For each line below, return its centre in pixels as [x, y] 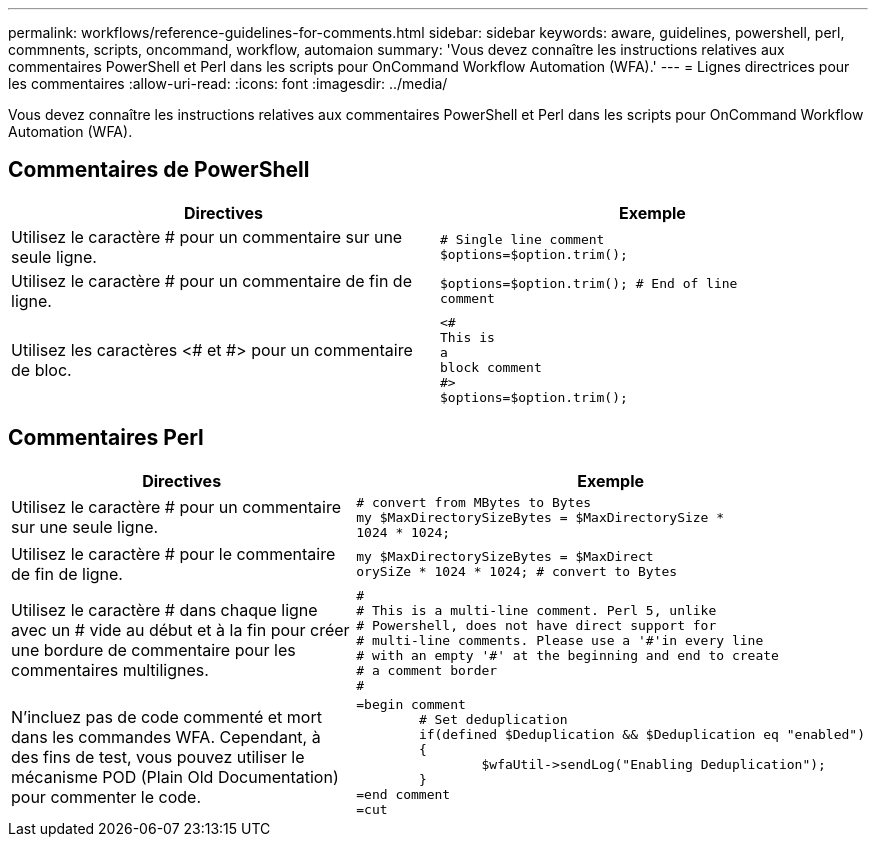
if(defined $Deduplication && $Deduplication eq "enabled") [641, 734]
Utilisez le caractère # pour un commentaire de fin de [211, 280]
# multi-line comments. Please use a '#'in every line [560, 640]
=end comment [403, 794]
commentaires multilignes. [110, 670]
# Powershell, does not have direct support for [536, 625]
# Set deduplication [493, 719]
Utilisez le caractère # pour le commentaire [173, 553]
